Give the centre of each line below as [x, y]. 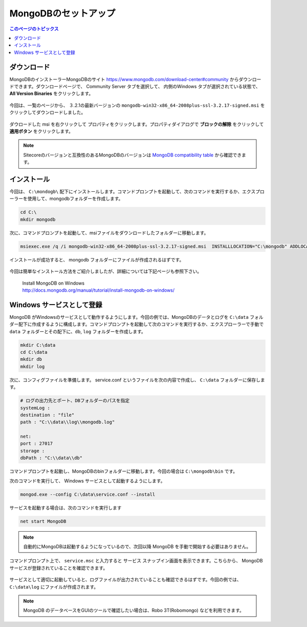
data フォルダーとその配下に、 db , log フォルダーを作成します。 [78, 331]
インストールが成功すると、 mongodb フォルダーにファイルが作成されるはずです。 [97, 259]
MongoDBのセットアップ [62, 13]
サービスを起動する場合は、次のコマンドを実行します [65, 508]
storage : [32, 451]
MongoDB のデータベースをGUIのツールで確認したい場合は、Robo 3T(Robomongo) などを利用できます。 [134, 611]
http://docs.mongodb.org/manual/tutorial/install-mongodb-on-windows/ [98, 290]
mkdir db [31, 359]
